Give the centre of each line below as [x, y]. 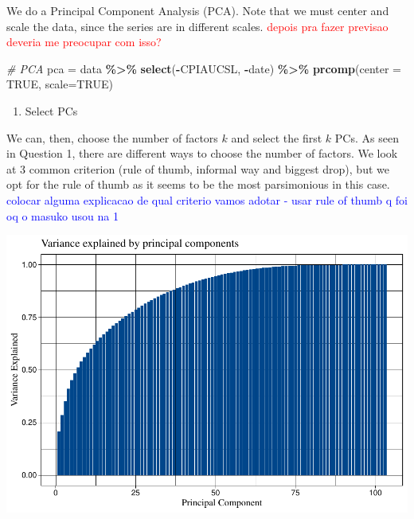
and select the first [277, 137]
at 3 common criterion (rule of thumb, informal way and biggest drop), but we [198, 168]
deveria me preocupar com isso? [84, 42]
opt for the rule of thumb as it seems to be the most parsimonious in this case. [198, 184]
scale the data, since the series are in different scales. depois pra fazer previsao [197, 26]
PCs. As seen [367, 137]
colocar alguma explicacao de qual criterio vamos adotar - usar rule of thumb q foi [207, 199]
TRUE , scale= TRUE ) [60, 84]
